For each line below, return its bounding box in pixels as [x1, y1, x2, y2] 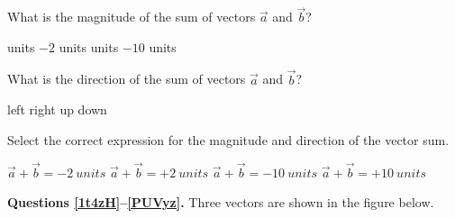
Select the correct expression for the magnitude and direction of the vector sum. [7, 130, 450, 149]
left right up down [7, 100, 107, 119]
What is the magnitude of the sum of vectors [7, 7, 256, 26]
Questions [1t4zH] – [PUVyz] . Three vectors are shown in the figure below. [7, 193, 434, 212]
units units [59, 37, 119, 56]
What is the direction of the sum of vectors [7, 69, 246, 88]
